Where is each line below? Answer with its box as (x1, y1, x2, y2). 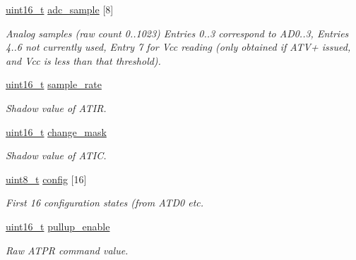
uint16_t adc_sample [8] (6, 2, 114, 16)
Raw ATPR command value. (6, 242, 129, 257)
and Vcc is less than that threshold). (6, 53, 161, 68)
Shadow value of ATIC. (6, 148, 107, 163)
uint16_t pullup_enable (6, 218, 110, 233)
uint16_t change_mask (6, 124, 107, 139)
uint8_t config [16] (6, 171, 87, 186)
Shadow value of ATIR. (6, 100, 107, 115)
